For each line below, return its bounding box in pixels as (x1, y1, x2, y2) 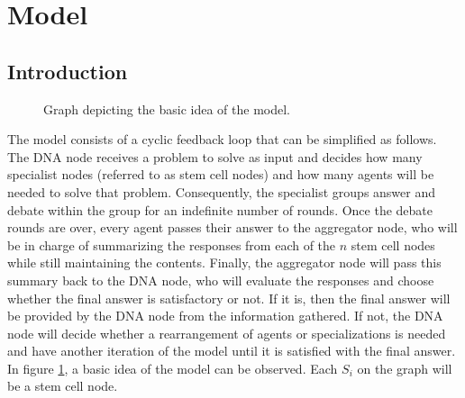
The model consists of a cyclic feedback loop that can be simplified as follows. (7, 130, 437, 149)
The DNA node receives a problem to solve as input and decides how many (7, 147, 423, 166)
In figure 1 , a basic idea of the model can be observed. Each (7, 358, 338, 377)
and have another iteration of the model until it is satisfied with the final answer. (7, 341, 456, 360)
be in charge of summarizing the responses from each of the (7, 235, 336, 254)
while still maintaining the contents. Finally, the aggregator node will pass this (7, 253, 442, 272)
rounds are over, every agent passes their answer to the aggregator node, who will (7, 218, 458, 237)
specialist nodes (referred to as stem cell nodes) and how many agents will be (7, 165, 434, 184)
